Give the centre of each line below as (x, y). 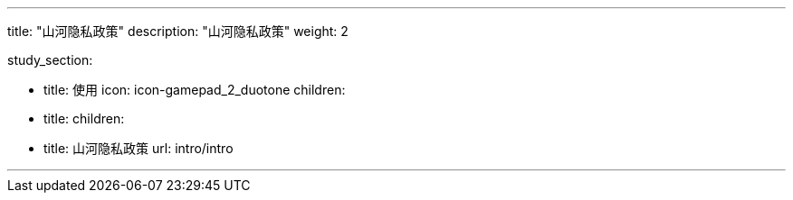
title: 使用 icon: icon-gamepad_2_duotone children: (195, 90)
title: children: (84, 118)
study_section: (50, 60)
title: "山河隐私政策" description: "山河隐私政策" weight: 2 (178, 31)
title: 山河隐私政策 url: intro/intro (139, 148)
